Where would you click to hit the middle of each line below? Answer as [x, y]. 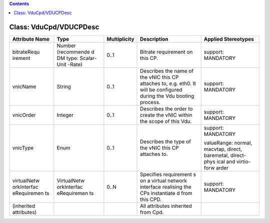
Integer [65, 115]
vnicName [24, 86]
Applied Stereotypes [229, 39]
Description [154, 39]
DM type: [67, 58]
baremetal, [216, 155]
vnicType [23, 148]
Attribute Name [31, 39]
